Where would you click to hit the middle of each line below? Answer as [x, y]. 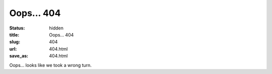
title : [14, 34]
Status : [17, 28]
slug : [15, 42]
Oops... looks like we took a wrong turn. [50, 65]
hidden [56, 28]
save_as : [19, 56]
